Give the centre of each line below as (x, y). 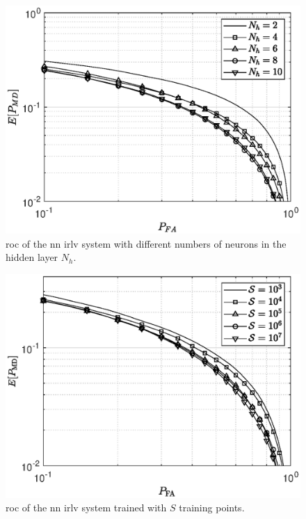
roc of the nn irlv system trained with (86, 508)
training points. (212, 508)
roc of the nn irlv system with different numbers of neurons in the (146, 243)
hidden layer (32, 257)
